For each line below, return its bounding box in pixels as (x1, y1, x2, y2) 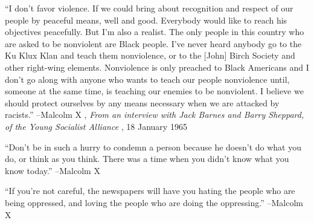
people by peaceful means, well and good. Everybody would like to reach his (5, 13, 287, 26)
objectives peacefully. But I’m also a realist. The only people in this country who (5, 25, 304, 38)
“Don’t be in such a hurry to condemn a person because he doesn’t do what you (5, 140, 302, 153)
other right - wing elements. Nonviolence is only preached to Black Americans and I (5, 60, 309, 73)
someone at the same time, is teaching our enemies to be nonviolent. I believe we (5, 85, 304, 97)
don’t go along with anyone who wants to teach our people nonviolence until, (5, 73, 290, 85)
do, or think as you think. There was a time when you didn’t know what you (5, 152, 289, 165)
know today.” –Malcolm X (5, 164, 100, 176)
